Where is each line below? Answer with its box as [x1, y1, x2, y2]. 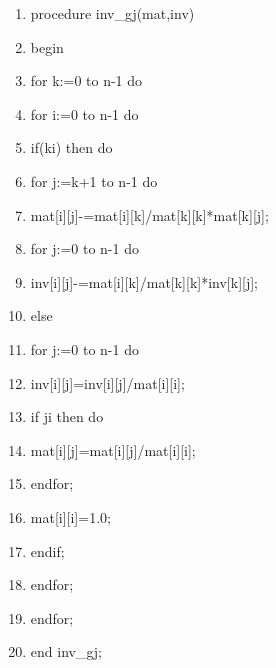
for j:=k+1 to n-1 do [30, 170, 158, 191]
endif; [30, 540, 65, 561]
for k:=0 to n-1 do [30, 70, 143, 91]
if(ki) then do [30, 137, 113, 158]
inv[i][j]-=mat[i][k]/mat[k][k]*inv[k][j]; [30, 271, 259, 292]
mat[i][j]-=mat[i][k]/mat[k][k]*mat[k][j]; [30, 204, 269, 225]
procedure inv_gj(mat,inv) [30, 3, 195, 23]
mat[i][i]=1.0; [30, 506, 111, 527]
